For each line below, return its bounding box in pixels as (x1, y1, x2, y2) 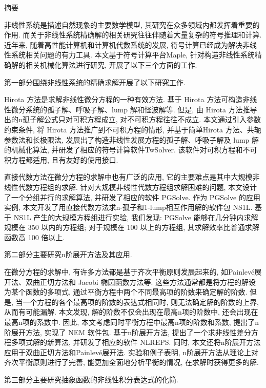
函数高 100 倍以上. (4, 231, 65, 242)
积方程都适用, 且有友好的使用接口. (4, 154, 118, 165)
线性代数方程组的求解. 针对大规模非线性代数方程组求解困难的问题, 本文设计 (4, 181, 257, 192)
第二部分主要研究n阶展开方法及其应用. (4, 249, 132, 260)
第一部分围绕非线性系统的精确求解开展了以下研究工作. (4, 76, 186, 87)
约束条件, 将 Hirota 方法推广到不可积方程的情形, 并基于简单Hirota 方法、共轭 (4, 124, 261, 134)
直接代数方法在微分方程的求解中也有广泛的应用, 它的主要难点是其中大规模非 (4, 171, 260, 182)
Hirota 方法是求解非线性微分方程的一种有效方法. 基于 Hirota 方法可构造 (4, 94, 243, 105)
